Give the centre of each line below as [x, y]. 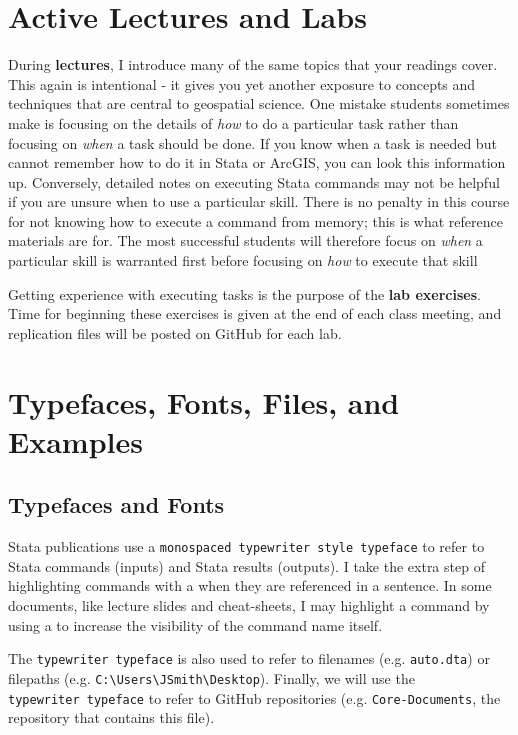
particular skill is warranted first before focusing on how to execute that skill [243, 260]
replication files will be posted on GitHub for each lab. [175, 332]
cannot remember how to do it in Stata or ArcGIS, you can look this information [257, 162]
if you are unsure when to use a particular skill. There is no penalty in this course [259, 201]
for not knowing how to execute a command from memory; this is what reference [255, 220]
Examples [75, 440]
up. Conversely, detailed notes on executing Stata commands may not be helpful [254, 181]
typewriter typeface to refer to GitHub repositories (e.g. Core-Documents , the [254, 697]
